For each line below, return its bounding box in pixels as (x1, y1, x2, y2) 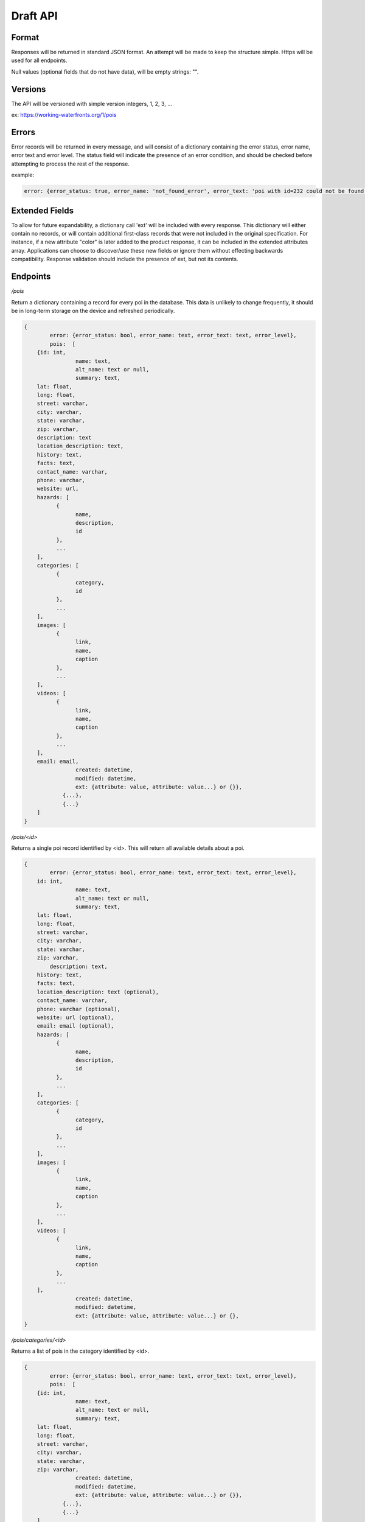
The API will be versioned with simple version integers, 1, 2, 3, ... (11, 100, 173, 107)
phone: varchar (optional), (36, 1005, 121, 1012)
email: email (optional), (36, 1023, 114, 1029)
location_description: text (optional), (36, 988, 159, 995)
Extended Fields (11, 205, 74, 216)
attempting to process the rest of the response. (11, 160, 130, 167)
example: (11, 171, 35, 179)
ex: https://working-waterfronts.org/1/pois (11, 111, 117, 119)
